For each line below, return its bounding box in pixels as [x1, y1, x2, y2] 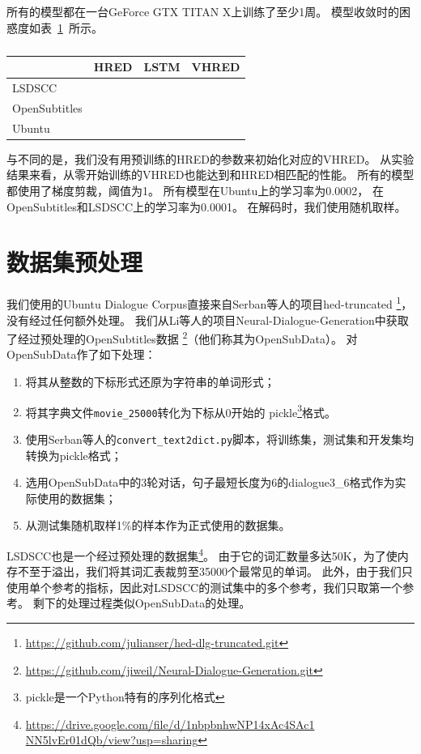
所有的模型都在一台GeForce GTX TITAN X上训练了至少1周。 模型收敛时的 [6, 3, 399, 19]
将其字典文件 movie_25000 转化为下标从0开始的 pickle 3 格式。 [25, 401, 337, 420]
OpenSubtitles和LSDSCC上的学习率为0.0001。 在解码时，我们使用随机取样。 [6, 198, 406, 215]
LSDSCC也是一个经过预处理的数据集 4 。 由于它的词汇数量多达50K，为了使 [6, 544, 398, 564]
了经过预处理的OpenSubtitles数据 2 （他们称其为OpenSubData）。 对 [6, 328, 358, 347]
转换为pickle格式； [25, 446, 122, 463]
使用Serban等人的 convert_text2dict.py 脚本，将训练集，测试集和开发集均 [25, 430, 415, 447]
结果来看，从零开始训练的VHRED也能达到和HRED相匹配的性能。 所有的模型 [6, 166, 415, 183]
